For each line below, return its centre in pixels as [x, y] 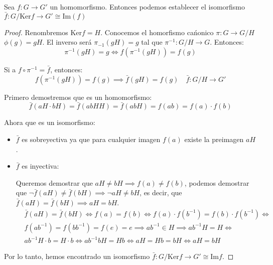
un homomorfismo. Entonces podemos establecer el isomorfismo [148, 7]
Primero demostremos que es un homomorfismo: [78, 97]
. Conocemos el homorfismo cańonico [157, 32]
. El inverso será [67, 42]
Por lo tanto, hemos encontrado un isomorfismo [77, 256]
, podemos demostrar [217, 182]
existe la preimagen [214, 139]
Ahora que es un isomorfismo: [50, 122]
